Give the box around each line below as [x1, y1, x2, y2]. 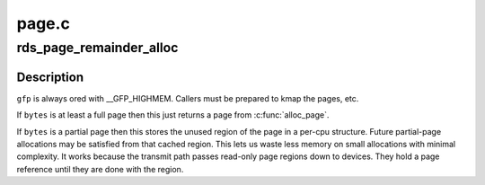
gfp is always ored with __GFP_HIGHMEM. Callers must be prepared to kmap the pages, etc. [16, 92, 359, 103]
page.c [16, 13, 71, 33]
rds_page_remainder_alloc [16, 40, 179, 56]
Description [16, 69, 84, 84]
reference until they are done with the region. [16, 163, 184, 174]
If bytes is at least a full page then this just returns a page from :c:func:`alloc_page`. [16, 110, 330, 120]
